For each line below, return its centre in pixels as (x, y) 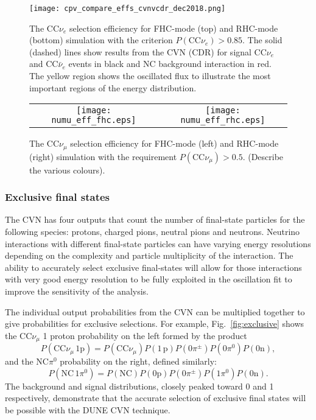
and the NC (27, 361)
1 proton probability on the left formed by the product (145, 335)
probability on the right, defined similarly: (138, 361)
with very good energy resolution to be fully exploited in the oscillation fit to (149, 279)
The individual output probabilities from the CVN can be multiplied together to (155, 311)
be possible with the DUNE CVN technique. (88, 410)
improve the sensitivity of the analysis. (77, 291)
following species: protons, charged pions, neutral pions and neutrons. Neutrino (153, 232)
